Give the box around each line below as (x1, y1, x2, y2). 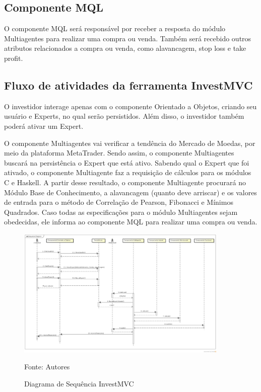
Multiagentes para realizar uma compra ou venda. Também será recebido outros (4, 33, 251, 43)
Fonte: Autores (24, 361, 70, 372)
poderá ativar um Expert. (4, 120, 84, 131)
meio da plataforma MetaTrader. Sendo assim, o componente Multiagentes (4, 147, 234, 158)
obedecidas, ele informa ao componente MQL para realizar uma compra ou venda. (4, 216, 257, 227)
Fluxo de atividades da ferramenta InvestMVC (4, 77, 253, 93)
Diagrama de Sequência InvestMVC (24, 378, 134, 388)
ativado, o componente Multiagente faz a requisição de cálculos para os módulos (4, 167, 251, 178)
